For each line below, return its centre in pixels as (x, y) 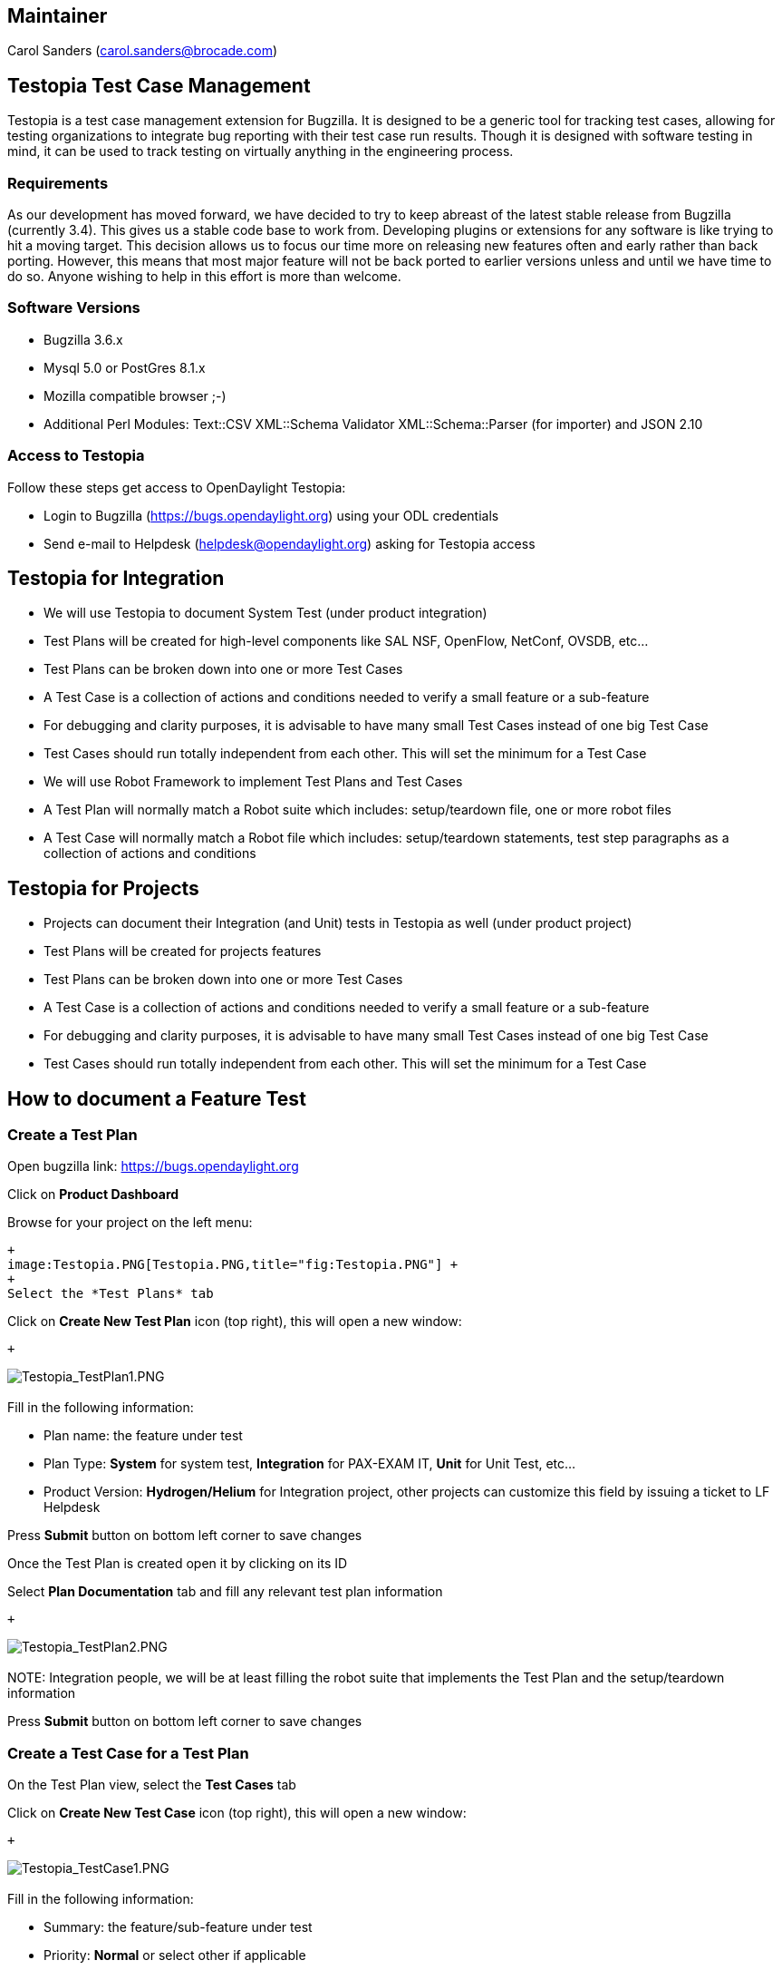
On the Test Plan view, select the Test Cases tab (152, 1785)
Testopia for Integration (116, 578)
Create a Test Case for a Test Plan (128, 1753)
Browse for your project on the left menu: (130, 1223)
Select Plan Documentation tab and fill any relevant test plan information (225, 1592)
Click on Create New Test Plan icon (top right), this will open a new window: (235, 1321)
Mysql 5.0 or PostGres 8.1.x (125, 367)
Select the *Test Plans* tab (111, 1294)
